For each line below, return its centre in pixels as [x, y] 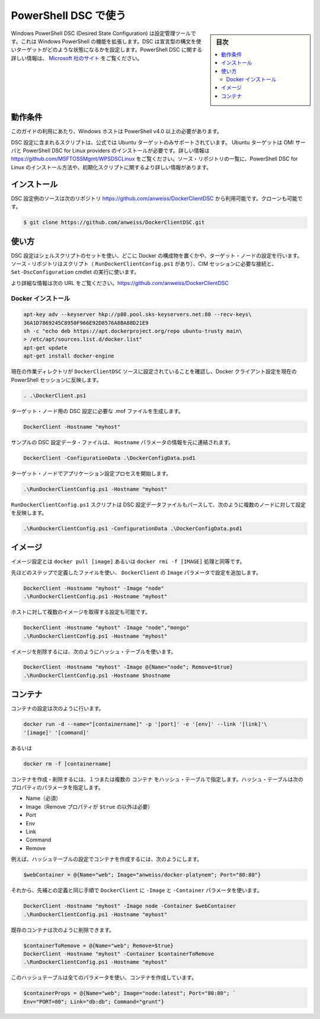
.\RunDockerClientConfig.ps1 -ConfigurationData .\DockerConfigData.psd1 [133, 528]
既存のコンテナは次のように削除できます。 [63, 930]
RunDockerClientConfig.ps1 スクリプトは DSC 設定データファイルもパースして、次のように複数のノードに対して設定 [159, 504]
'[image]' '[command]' [56, 732]
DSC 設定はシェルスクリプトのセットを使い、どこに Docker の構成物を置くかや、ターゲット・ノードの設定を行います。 [157, 255]
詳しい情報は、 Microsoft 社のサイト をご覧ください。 [77, 58]
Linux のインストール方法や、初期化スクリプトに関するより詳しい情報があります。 [111, 167]
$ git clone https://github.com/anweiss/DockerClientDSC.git [114, 222]
